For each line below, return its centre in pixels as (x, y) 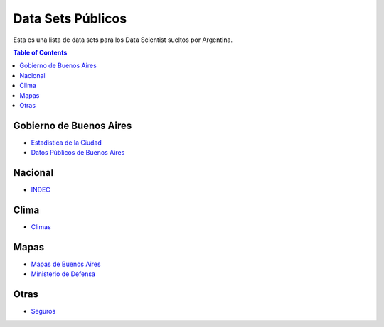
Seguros (43, 311)
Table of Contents (40, 52)
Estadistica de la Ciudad (66, 143)
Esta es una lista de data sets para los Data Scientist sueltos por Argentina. (123, 40)
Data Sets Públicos (70, 18)
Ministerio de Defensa (63, 274)
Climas (41, 227)
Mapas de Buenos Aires (66, 264)
